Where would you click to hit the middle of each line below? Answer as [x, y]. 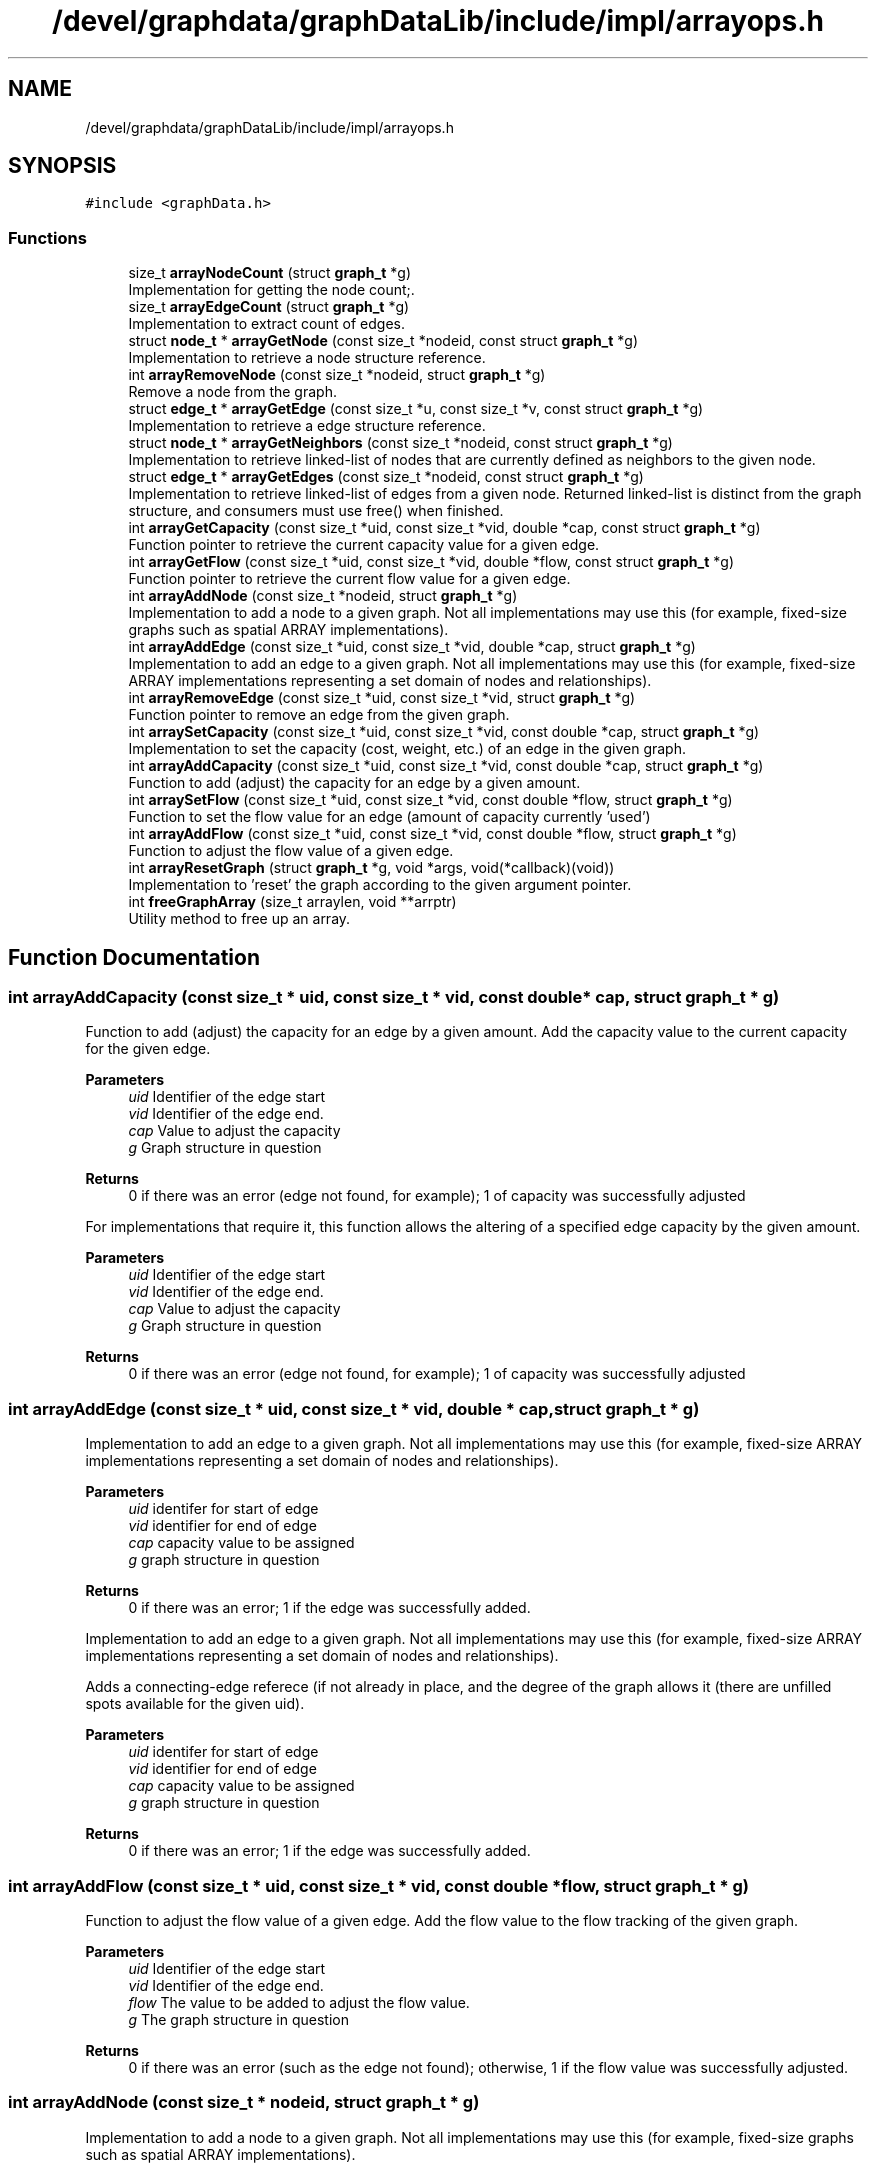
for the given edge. [148, 1049]
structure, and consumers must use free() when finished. [316, 511]
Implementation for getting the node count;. [271, 290]
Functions [47, 237]
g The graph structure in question [238, 2019]
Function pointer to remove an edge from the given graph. [319, 715]
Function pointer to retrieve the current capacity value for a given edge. [364, 545]
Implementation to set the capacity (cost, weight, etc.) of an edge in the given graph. [407, 749]
